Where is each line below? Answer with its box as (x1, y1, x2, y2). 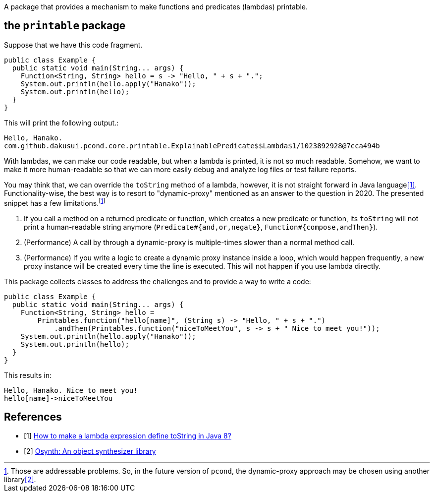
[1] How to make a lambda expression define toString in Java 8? (24, 432, 231, 440)
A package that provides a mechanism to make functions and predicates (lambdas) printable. (4, 2, 308, 11)
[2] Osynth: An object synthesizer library (24, 447, 156, 456)
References (4, 410, 62, 423)
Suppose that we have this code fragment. (4, 40, 143, 49)
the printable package (4, 19, 126, 32)
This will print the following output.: (4, 118, 119, 127)
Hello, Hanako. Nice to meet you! (4, 386, 138, 394)
